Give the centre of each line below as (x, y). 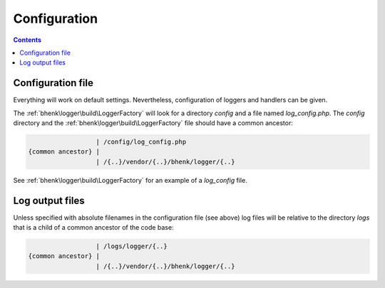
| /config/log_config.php (141, 142)
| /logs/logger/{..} (132, 246)
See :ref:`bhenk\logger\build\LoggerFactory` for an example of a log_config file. (130, 180)
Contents (27, 40)
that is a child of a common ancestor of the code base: (93, 228)
